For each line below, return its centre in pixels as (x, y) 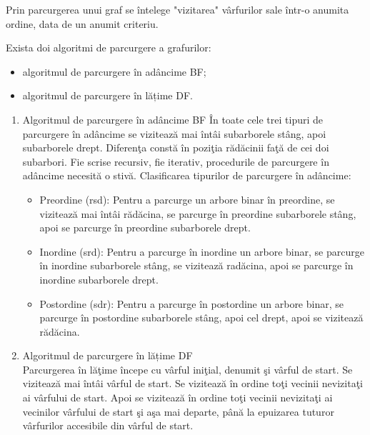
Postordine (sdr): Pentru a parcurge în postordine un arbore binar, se (191, 303)
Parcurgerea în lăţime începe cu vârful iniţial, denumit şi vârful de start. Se (187, 369)
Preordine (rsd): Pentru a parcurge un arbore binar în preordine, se (187, 199)
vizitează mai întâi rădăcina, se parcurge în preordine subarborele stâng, (198, 213)
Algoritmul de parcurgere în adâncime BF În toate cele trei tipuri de (173, 119)
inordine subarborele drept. (99, 279)
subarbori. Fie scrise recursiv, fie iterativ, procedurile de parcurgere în (176, 161)
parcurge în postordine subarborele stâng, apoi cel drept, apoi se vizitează (201, 317)
